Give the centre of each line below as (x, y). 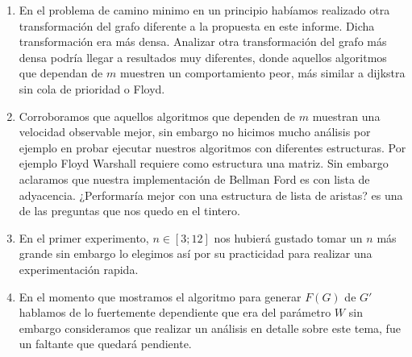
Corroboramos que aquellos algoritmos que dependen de (157, 116)
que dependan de (61, 73)
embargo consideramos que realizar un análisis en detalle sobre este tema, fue (210, 328)
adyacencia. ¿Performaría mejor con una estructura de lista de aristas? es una (211, 195)
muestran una (346, 116)
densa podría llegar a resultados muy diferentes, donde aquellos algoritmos (203, 57)
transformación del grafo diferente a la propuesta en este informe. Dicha (197, 25)
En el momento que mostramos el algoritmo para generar (160, 296)
